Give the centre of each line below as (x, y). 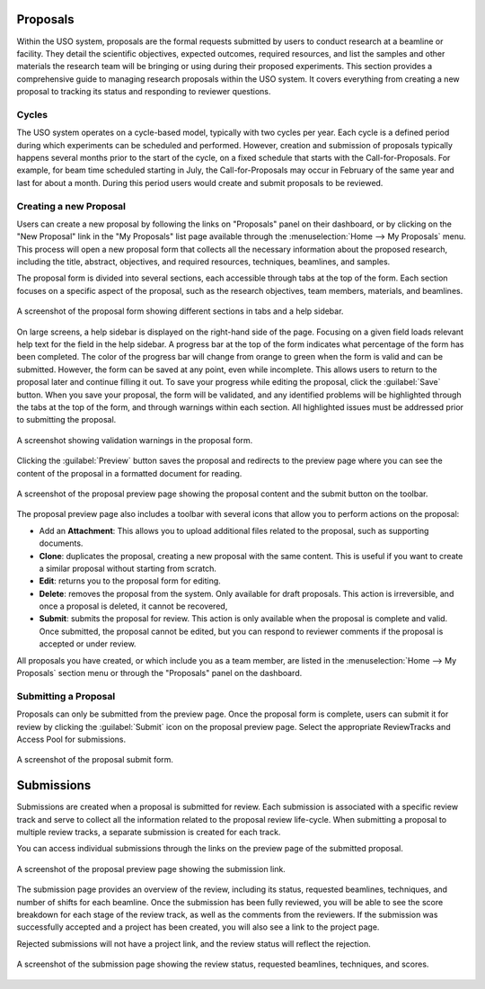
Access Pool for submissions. (71, 739)
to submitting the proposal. (66, 420)
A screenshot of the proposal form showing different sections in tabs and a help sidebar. (180, 311)
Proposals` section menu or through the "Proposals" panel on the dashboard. (159, 673)
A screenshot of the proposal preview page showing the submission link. (151, 869)
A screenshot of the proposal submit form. (95, 760)
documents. (61, 543)
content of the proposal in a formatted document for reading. (129, 473)
